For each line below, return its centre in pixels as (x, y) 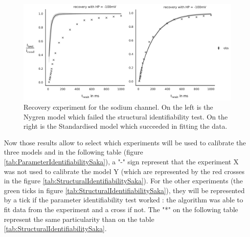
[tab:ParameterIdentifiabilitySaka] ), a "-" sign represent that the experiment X (121, 162)
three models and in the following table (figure (74, 152)
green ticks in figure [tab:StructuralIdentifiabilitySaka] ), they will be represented (125, 190)
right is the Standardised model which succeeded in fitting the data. (125, 126)
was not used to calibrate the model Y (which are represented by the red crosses (124, 171)
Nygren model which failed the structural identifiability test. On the (126, 116)
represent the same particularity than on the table (79, 219)
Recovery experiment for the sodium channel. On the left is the (118, 107)
